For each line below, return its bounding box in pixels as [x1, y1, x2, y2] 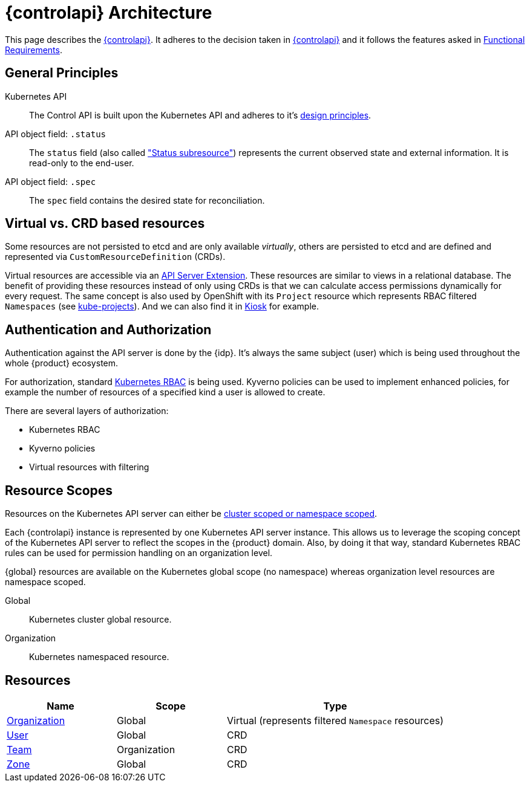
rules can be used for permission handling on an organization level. [5, 548, 273, 559]
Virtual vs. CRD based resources [5, 216, 205, 232]
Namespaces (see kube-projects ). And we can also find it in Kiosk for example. [5, 301, 319, 312]
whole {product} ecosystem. [5, 358, 119, 369]
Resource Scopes [5, 482, 113, 498]
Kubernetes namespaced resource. [29, 652, 169, 662]
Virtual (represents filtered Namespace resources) [227, 714, 444, 727]
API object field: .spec [5, 176, 96, 187]
